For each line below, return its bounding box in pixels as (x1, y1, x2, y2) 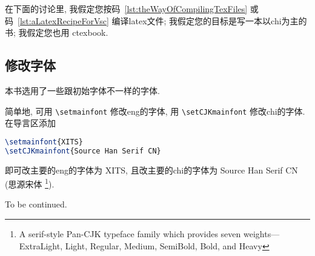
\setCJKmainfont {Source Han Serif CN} (5, 146, 161, 155)
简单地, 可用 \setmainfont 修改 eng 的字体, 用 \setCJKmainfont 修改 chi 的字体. (5, 104, 305, 117)
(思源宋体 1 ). (5, 176, 55, 190)
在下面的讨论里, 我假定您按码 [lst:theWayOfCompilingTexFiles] (5, 2, 248, 15)
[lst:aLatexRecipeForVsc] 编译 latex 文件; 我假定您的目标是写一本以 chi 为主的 (18, 14, 307, 27)
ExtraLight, (19, 239, 63, 252)
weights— (243, 227, 280, 240)
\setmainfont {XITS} (5, 137, 83, 146)
